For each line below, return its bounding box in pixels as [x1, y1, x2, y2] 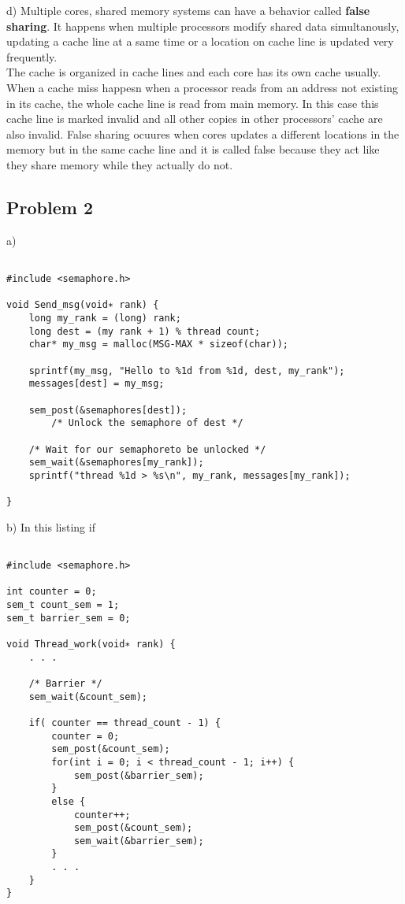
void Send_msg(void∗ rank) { [6, 299, 159, 311]
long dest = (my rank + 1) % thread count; [28, 325, 261, 337]
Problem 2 [6, 195, 93, 219]
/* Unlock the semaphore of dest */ [51, 417, 243, 429]
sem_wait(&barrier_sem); [73, 835, 204, 847]
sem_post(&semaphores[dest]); [28, 404, 188, 416]
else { [51, 795, 86, 807]
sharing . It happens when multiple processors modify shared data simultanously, [6, 17, 399, 34]
